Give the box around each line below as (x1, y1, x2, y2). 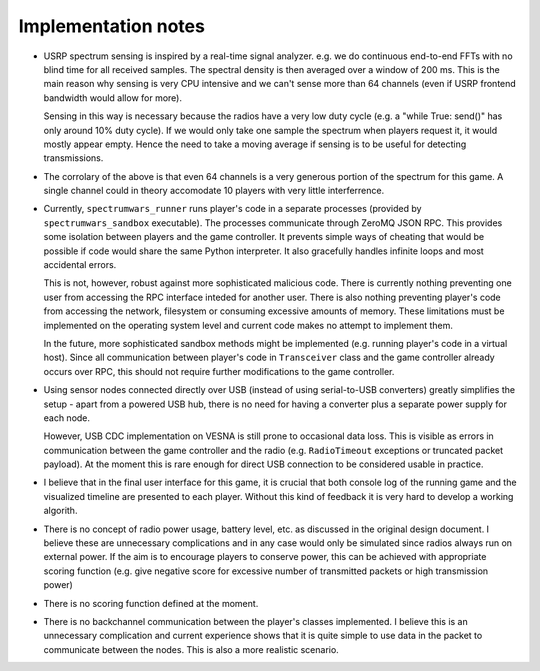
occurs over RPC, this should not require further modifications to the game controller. (43, 365, 395, 377)
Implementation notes (18, 15, 205, 37)
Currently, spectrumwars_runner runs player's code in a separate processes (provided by (43, 203, 422, 215)
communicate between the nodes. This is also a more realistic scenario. (43, 643, 339, 655)
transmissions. (43, 152, 104, 164)
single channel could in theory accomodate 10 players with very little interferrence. (43, 185, 385, 197)
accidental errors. (43, 259, 117, 271)
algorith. (43, 505, 78, 517)
